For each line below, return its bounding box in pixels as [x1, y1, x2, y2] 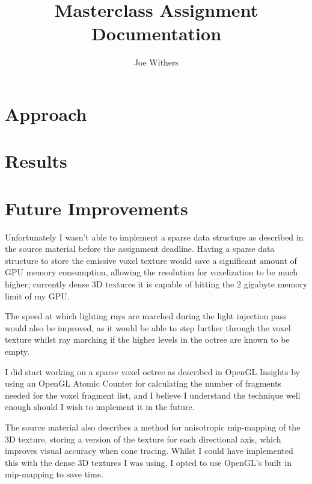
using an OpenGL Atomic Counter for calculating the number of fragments [5, 377, 281, 390]
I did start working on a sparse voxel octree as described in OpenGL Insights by [5, 365, 301, 378]
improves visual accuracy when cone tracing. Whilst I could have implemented [5, 444, 293, 457]
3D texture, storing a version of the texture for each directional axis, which [5, 432, 281, 445]
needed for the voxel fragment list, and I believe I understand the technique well [5, 388, 301, 401]
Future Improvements [5, 195, 188, 220]
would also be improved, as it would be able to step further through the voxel [5, 321, 291, 334]
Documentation [91, 21, 222, 46]
